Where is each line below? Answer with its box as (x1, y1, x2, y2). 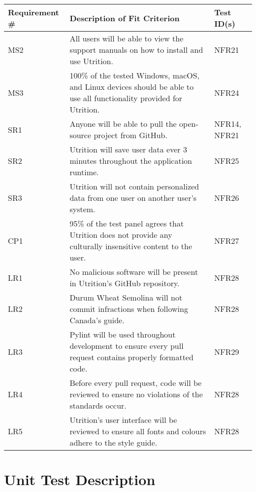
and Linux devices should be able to (69, 81, 194, 92)
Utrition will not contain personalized (69, 181, 199, 192)
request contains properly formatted (69, 351, 193, 363)
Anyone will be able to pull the (69, 118, 177, 129)
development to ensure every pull (69, 340, 184, 351)
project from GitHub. (94, 129, 167, 141)
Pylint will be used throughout (69, 329, 176, 340)
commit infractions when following (69, 303, 188, 314)
